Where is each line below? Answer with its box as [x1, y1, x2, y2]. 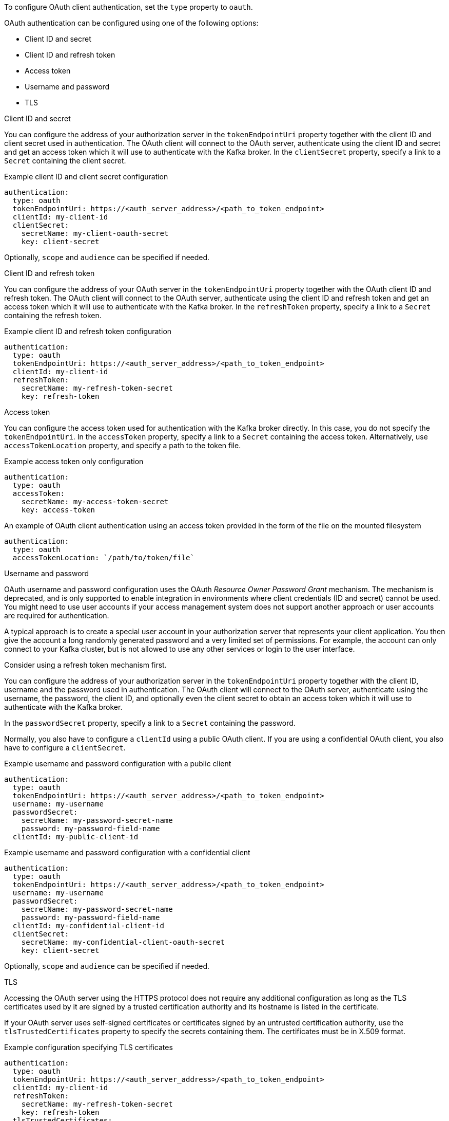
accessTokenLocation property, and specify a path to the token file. [4, 441, 241, 450]
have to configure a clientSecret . [4, 743, 126, 752]
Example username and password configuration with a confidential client [4, 848, 250, 857]
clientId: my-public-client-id [12, 833, 139, 841]
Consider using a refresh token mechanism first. [4, 660, 167, 669]
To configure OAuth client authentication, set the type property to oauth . [4, 3, 253, 11]
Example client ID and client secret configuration [4, 172, 168, 181]
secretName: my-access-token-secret [21, 498, 169, 506]
